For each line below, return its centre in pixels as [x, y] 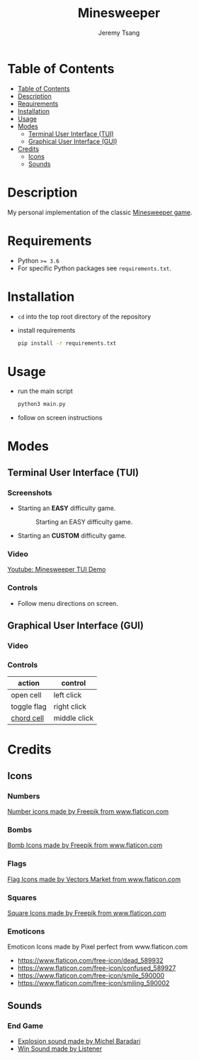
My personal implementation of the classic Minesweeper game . [100, 212]
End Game [25, 1025]
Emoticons [26, 931]
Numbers [24, 796]
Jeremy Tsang [119, 33]
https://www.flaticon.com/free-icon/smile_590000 [91, 976]
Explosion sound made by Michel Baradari [79, 1042]
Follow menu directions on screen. [68, 603]
